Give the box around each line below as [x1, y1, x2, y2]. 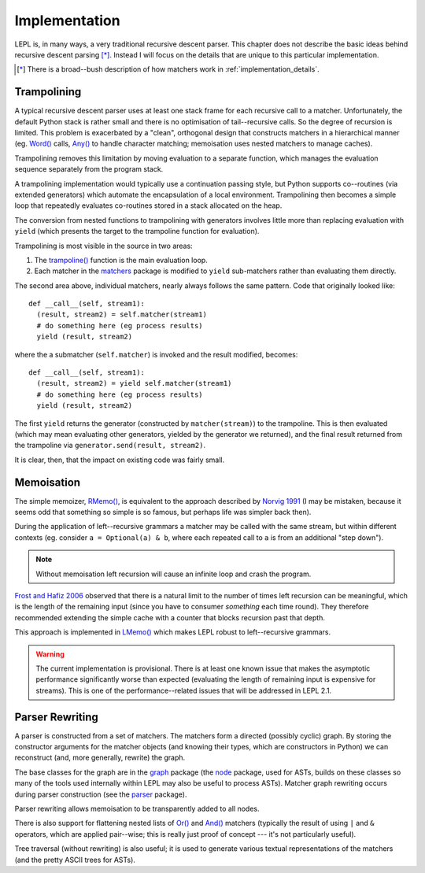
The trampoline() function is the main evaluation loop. [34, 255, 208, 264]
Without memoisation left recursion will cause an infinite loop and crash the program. [35, 569, 312, 579]
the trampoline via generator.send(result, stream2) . [14, 441, 206, 450]
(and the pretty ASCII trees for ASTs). [14, 855, 135, 864]
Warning [35, 649, 65, 659]
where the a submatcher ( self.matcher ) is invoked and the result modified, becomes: [14, 350, 298, 359]
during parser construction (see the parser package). [14, 790, 187, 799]
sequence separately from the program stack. [14, 165, 164, 174]
